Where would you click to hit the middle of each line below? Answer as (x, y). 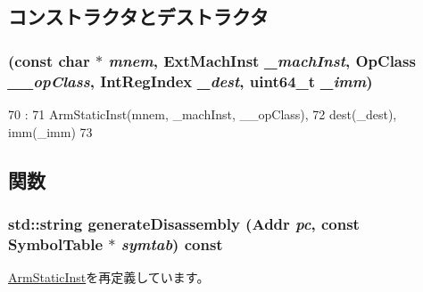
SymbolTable (56, 243)
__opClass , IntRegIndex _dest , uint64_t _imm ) (191, 81)
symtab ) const (172, 243)
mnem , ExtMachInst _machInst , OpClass (262, 60)
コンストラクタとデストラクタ (138, 16)
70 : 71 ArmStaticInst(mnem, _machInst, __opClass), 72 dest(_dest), (203, 114)
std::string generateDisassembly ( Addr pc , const (184, 223)
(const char (49, 60)
